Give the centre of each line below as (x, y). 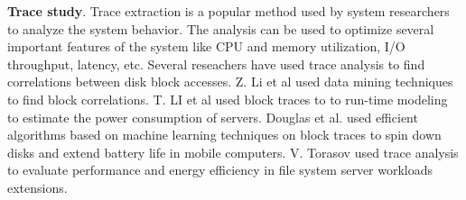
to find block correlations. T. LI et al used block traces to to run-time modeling (228, 99)
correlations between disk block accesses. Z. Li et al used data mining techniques (230, 82)
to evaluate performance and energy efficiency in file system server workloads (220, 170)
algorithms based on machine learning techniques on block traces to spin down (224, 135)
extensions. (37, 187)
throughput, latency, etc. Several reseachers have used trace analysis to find (216, 64)
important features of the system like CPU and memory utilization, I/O (206, 46)
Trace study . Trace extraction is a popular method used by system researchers (228, 11)
